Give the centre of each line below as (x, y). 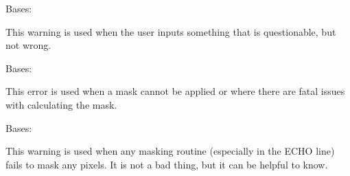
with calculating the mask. (61, 104)
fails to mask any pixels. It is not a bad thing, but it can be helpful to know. (167, 164)
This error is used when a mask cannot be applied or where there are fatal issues (175, 91)
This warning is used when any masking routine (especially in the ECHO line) (170, 151)
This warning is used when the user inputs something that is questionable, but (171, 31)
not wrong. (28, 45)
